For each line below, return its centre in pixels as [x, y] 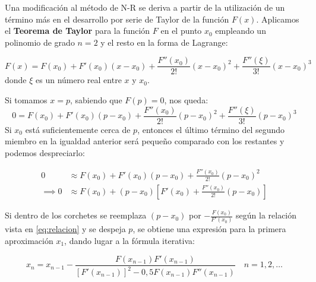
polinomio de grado [40, 42]
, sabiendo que [96, 100]
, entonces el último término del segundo [211, 129]
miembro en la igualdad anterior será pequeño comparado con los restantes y [145, 141]
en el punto [181, 31]
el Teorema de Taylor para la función [78, 31]
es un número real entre [79, 80]
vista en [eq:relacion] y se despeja [65, 229]
